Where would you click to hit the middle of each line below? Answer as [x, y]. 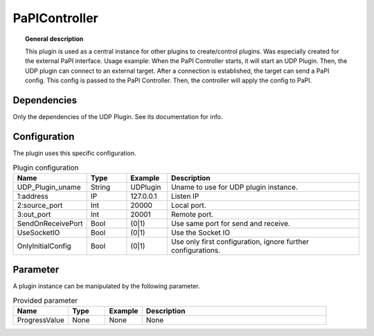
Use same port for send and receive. [231, 223]
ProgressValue [41, 320]
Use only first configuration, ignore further [240, 241]
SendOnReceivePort [50, 223]
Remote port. [192, 214]
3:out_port [34, 214]
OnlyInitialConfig [44, 246]
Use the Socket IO [201, 232]
